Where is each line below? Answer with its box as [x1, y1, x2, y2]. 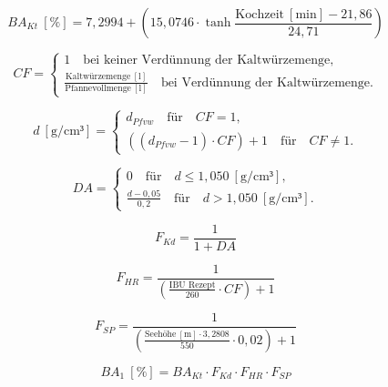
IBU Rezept [168, 280, 216, 290]
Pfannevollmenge [65, 83, 131, 93]
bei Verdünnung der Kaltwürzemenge [160, 76, 371, 89]
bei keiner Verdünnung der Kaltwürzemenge [83, 54, 331, 67]
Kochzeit [235, 7, 284, 21]
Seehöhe [145, 330, 177, 340]
